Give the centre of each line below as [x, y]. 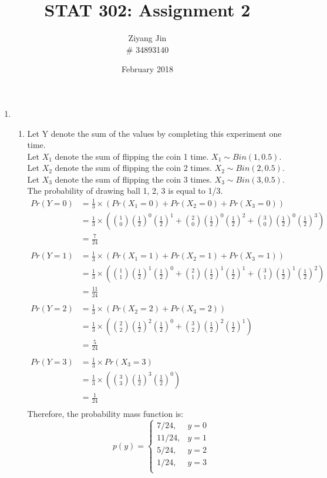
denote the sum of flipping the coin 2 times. [133, 168]
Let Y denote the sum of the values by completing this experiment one [154, 133]
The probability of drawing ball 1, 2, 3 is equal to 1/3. [125, 191]
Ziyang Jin [147, 38]
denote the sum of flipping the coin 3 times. [133, 179]
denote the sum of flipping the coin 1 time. [132, 156]
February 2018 [147, 69]
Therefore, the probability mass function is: [105, 414]
